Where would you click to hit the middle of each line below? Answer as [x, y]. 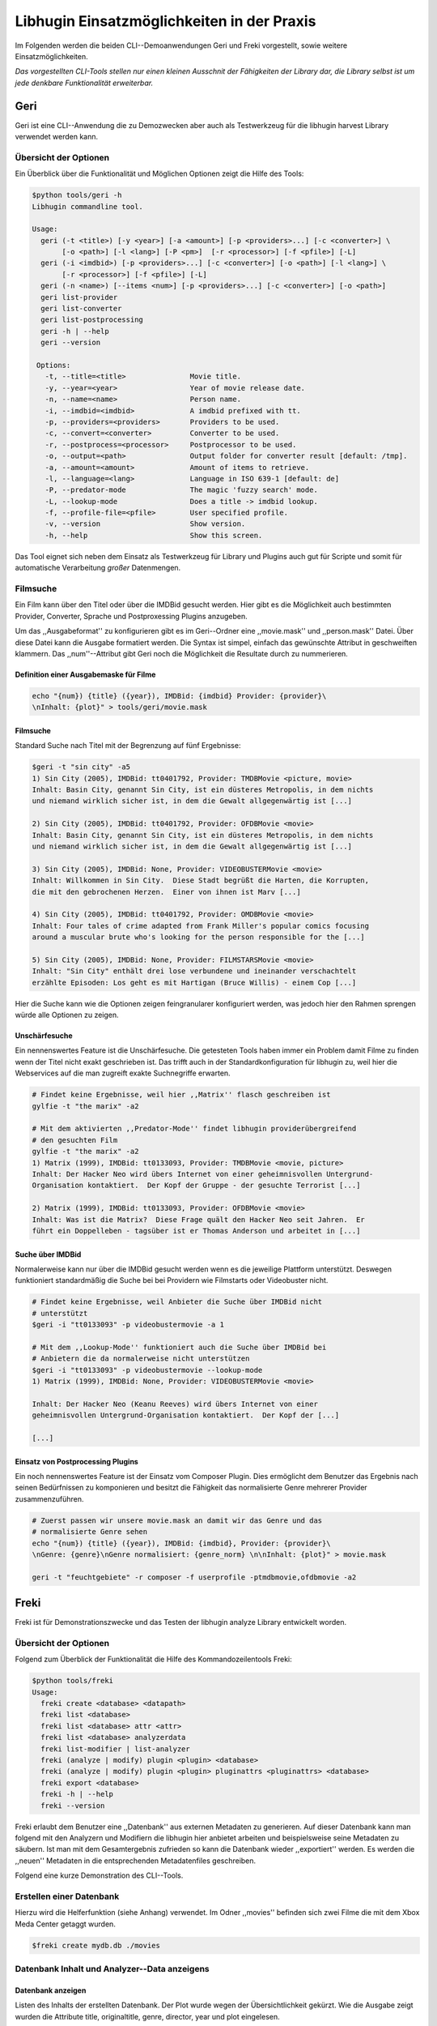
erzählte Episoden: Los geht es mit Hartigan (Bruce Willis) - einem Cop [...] [194, 982]
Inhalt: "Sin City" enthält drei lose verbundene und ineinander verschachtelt [194, 971]
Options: [54, 365]
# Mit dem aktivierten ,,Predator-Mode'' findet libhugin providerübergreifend [194, 1129]
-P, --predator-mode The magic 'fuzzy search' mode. [182, 490]
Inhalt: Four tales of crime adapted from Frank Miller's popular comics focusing [201, 925]
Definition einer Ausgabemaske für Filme [85, 674]
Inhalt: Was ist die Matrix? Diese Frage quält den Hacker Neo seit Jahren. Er [199, 1219]
